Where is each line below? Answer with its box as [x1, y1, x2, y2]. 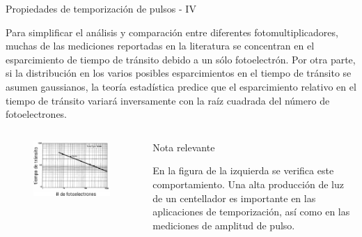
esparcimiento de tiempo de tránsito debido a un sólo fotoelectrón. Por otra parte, [6, 52, 356, 66]
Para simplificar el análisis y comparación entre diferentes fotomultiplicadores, [6, 24, 338, 39]
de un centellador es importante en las [152, 190, 316, 205]
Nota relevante [152, 139, 215, 154]
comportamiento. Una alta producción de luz [152, 176, 344, 191]
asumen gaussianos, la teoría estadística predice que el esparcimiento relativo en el [6, 79, 356, 93]
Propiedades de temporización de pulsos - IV [6, 1, 196, 15]
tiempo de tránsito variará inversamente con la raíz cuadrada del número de [6, 93, 330, 107]
